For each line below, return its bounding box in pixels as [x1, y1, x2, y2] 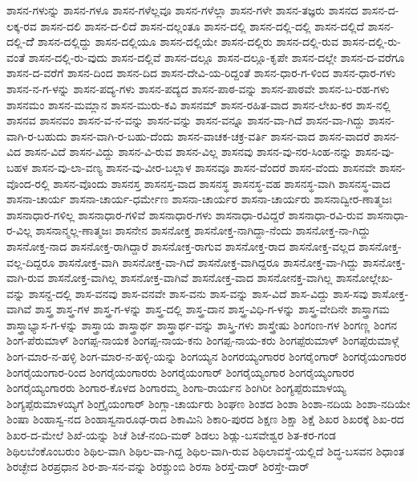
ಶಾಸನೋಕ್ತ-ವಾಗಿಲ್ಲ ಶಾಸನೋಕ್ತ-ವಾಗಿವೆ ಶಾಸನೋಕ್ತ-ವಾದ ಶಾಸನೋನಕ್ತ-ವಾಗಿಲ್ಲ [47, 269, 333, 286]
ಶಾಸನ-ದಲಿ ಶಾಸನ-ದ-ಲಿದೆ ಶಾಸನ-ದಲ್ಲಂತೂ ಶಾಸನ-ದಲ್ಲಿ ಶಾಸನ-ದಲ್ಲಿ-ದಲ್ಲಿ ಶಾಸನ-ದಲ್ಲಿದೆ [40, 17, 364, 34]
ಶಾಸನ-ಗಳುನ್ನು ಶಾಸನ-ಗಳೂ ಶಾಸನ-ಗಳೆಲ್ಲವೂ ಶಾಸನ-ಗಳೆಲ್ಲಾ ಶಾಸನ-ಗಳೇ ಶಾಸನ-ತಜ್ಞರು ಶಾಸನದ [6, 2, 358, 18]
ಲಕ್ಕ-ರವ [6, 17, 37, 34]
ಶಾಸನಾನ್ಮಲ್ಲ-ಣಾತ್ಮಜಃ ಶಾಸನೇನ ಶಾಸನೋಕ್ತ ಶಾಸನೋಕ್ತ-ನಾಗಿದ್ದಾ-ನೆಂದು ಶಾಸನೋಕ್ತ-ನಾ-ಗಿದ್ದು [35, 222, 371, 239]
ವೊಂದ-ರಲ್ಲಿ [6, 174, 50, 191]
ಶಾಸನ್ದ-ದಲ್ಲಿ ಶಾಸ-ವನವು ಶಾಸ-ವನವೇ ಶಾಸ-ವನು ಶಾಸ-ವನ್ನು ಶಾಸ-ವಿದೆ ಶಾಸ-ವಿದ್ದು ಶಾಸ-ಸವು [28, 284, 368, 301]
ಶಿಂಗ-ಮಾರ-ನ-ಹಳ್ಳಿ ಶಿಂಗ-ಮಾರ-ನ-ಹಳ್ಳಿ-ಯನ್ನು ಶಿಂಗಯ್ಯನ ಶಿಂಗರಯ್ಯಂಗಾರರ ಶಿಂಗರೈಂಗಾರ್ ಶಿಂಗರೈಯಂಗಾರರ [6, 348, 407, 365]
